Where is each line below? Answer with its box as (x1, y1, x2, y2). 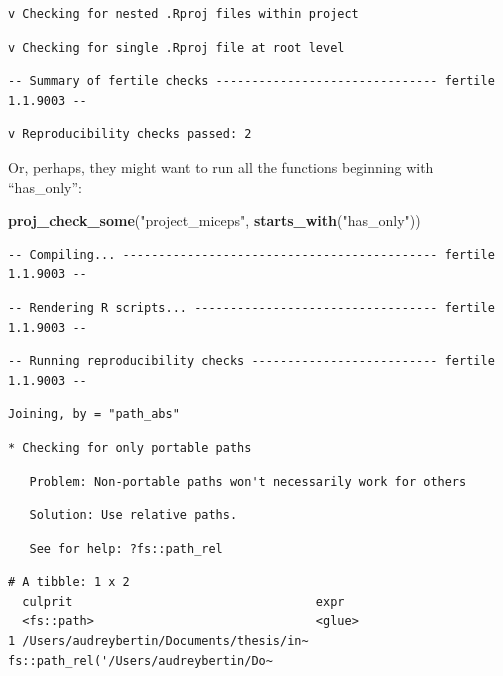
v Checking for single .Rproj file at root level (8, 40, 345, 55)
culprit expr (22, 594, 345, 609)
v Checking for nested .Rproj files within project (8, 7, 359, 21)
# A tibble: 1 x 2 (8, 575, 130, 590)
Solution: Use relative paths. (29, 508, 238, 523)
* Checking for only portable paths (8, 440, 252, 455)
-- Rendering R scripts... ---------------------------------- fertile (8, 300, 495, 315)
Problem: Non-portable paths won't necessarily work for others (29, 474, 467, 489)
